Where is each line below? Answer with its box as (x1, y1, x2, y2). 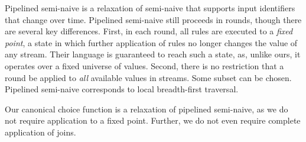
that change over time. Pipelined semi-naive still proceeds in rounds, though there (5, 13, 302, 25)
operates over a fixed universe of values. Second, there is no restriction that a (5, 59, 284, 72)
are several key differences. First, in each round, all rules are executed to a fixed (5, 25, 293, 37)
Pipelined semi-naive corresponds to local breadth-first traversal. (5, 83, 239, 95)
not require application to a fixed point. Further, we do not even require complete (5, 114, 301, 127)
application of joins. (5, 125, 76, 138)
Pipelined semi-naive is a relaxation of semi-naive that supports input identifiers (5, 2, 295, 14)
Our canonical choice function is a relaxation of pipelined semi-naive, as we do (5, 102, 288, 115)
